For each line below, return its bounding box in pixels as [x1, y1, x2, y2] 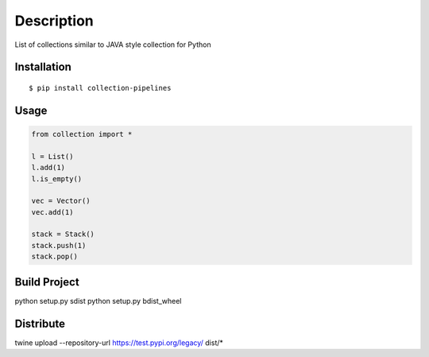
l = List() [31, 152, 74, 161]
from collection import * [31, 130, 133, 138]
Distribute [14, 316, 65, 330]
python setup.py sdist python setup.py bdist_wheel [14, 296, 182, 305]
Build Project [14, 275, 79, 289]
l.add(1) [31, 163, 66, 173]
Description [14, 12, 95, 29]
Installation [14, 60, 71, 74]
